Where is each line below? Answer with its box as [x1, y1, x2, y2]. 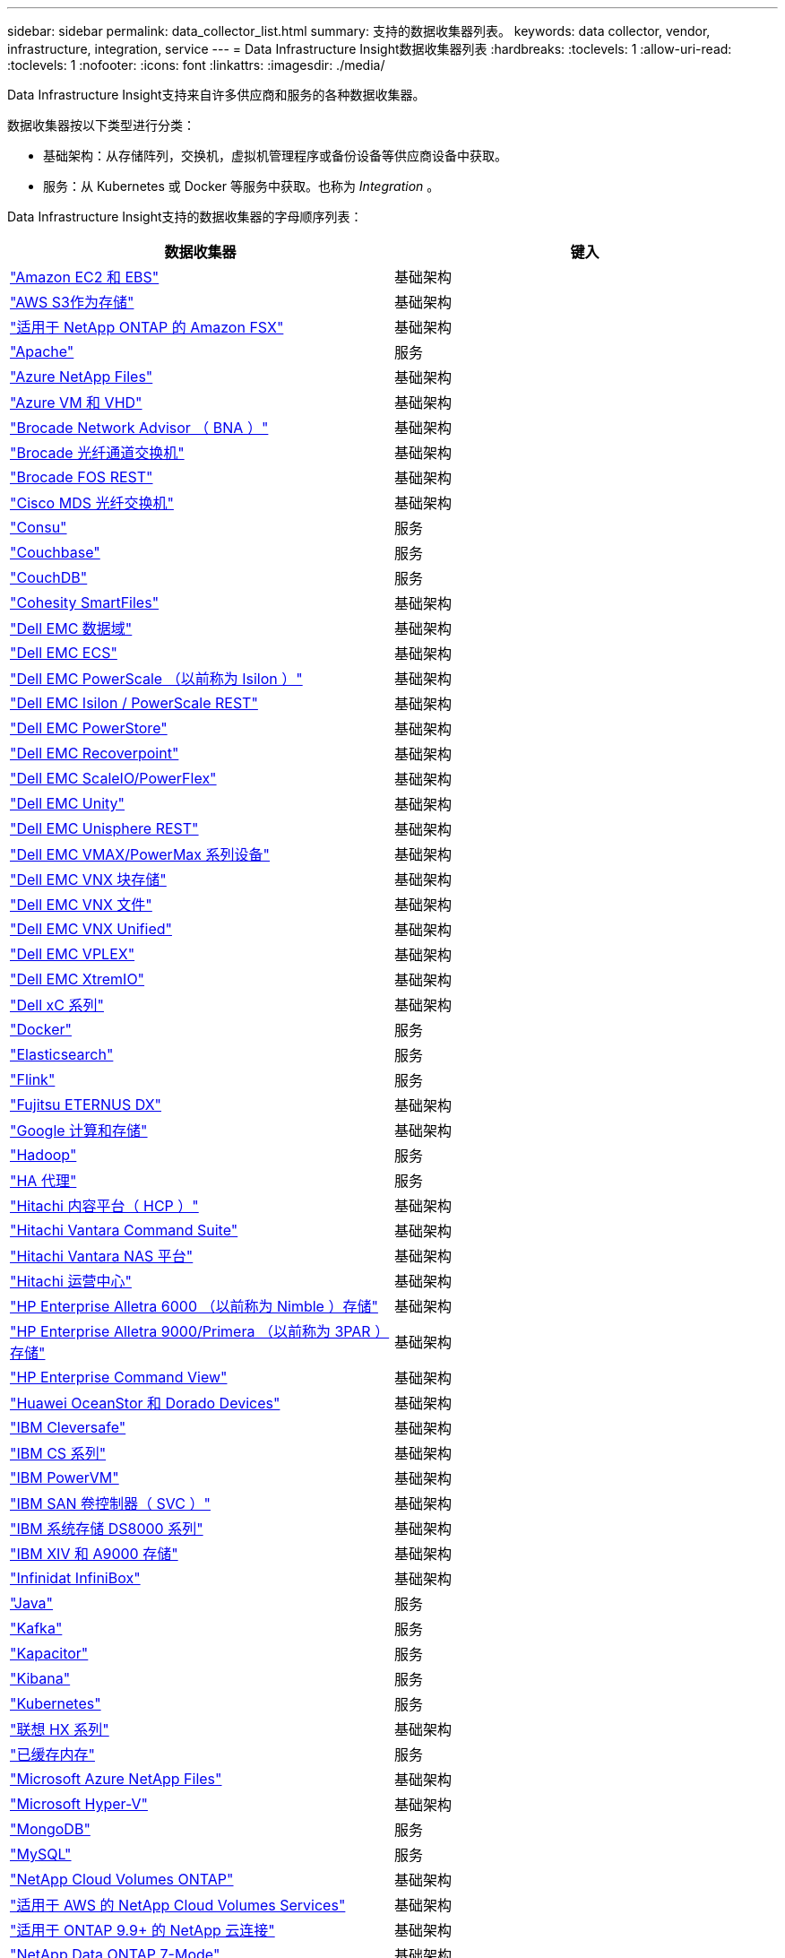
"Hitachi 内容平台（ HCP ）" [10, 1197, 199, 1215]
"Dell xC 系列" [10, 996, 104, 1014]
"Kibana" [10, 1669, 71, 1687]
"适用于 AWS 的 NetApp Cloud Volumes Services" [10, 1896, 346, 1914]
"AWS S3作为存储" [10, 293, 134, 311]
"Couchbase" [10, 543, 100, 561]
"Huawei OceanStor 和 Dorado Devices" [10, 1394, 280, 1412]
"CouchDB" [10, 568, 88, 586]
